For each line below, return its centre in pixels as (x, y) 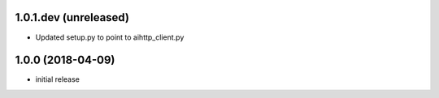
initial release (58, 79)
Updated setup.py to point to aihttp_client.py (110, 37)
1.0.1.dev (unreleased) (72, 17)
